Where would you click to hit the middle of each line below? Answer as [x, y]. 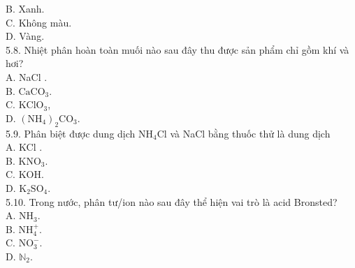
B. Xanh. [25, 8]
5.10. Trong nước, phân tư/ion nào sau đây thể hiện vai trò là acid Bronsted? [172, 201]
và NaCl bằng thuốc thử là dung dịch [250, 133]
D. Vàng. [25, 36]
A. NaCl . [27, 76]
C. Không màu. [39, 22]
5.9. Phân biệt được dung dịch [71, 133]
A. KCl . [24, 147]
